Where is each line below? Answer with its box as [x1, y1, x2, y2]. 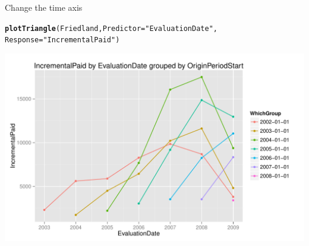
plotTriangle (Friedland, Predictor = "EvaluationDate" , [5, 24, 217, 33]
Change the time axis [5, 1, 83, 13]
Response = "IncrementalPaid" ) [5, 36, 120, 45]
